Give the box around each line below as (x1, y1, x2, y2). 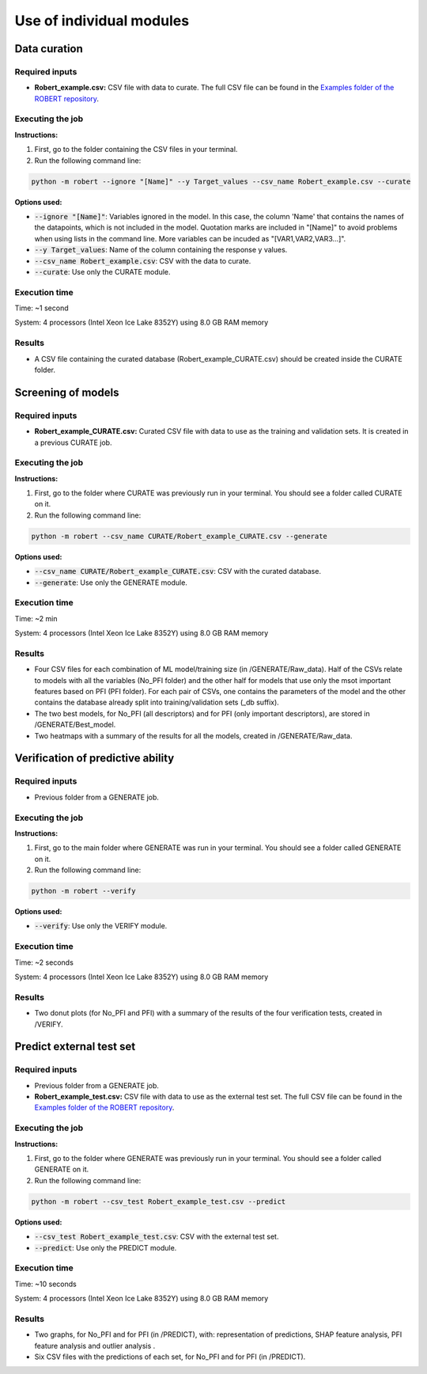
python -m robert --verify (31, 886, 136, 896)
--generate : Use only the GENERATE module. (34, 578, 187, 587)
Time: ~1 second (14, 303, 69, 313)
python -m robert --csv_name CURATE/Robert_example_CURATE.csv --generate (31, 531, 328, 541)
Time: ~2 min (14, 613, 59, 623)
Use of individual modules (14, 12, 190, 29)
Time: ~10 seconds (14, 1279, 77, 1289)
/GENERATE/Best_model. (34, 720, 116, 730)
